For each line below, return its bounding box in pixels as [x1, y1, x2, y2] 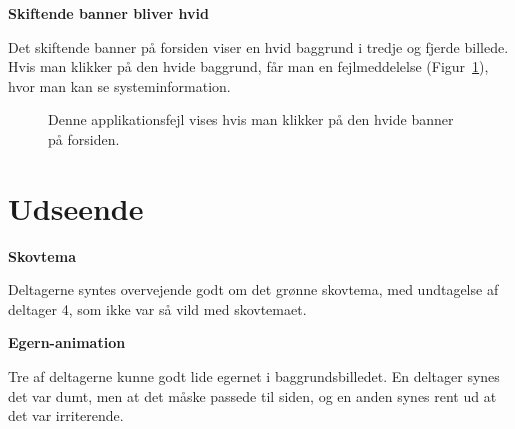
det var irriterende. [8, 405, 124, 426]
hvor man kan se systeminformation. [8, 75, 231, 96]
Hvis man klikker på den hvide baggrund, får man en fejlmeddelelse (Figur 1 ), [8, 56, 489, 77]
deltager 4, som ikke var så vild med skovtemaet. [8, 298, 307, 319]
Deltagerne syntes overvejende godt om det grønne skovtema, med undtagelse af [8, 279, 499, 300]
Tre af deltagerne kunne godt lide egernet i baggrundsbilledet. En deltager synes [8, 366, 500, 387]
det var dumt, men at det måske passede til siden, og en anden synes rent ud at [8, 385, 497, 406]
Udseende [8, 187, 144, 228]
